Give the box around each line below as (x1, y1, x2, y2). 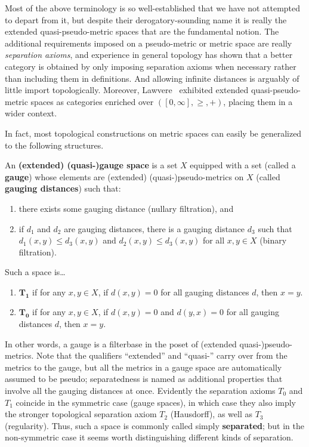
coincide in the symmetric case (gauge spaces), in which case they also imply (16, 396, 296, 408)
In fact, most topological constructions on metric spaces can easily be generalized (5, 127, 302, 139)
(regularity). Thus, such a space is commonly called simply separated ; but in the (5, 419, 305, 431)
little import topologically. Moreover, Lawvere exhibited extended (5, 84, 249, 96)
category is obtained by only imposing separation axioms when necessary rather (5, 60, 296, 72)
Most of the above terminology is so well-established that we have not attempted (5, 2, 301, 14)
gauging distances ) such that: (5, 182, 121, 195)
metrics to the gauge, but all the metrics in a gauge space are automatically (5, 360, 282, 373)
